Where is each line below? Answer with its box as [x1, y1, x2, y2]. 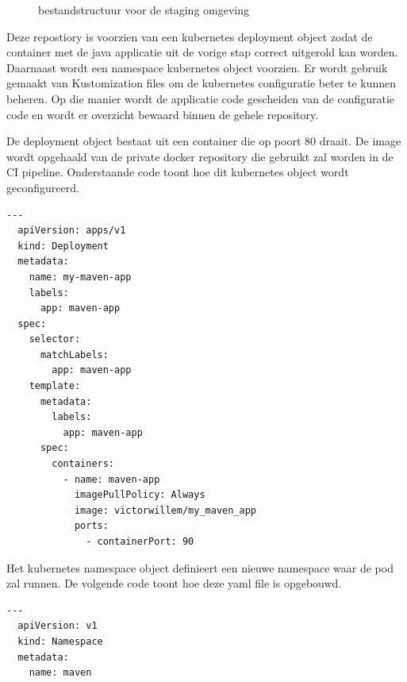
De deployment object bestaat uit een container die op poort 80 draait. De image [6, 133, 401, 149]
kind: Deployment [17, 240, 109, 252]
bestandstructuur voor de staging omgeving [38, 2, 249, 17]
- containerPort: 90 [86, 536, 194, 547]
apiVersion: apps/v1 [17, 225, 126, 237]
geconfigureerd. [6, 179, 79, 195]
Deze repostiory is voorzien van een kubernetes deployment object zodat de [6, 28, 373, 44]
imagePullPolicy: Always [74, 489, 205, 501]
